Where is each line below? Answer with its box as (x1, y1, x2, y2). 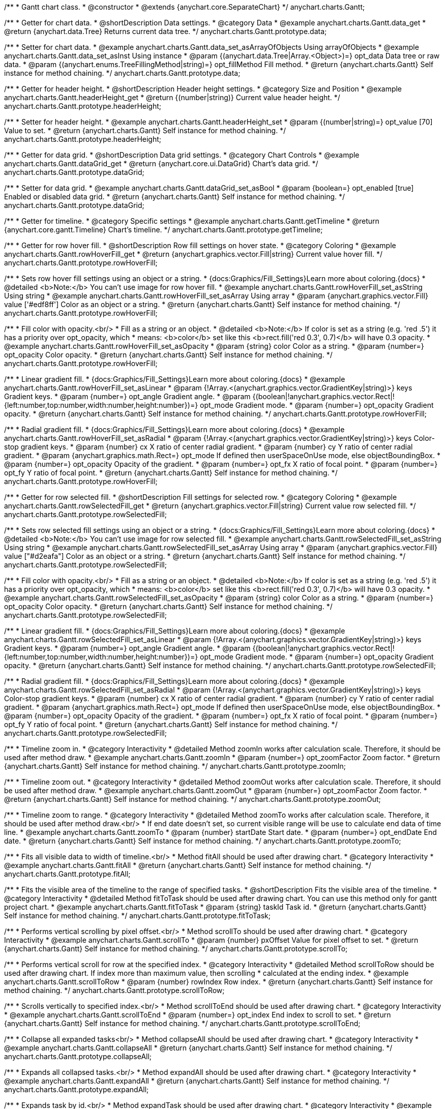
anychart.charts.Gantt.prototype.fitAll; (4, 870, 131, 878)
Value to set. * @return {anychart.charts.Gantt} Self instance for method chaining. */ (4, 126, 286, 135)
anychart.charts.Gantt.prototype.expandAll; (4, 1085, 149, 1094)
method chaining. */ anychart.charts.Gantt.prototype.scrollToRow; (4, 986, 225, 995)
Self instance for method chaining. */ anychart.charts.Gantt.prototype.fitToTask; (4, 911, 271, 920)
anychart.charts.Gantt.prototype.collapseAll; (4, 1052, 152, 1061)
